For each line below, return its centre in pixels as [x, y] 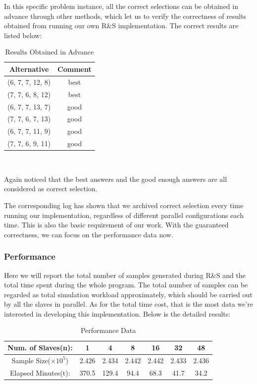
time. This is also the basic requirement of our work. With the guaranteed [116, 225]
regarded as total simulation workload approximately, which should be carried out [128, 294]
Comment [75, 69]
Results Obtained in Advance [50, 52]
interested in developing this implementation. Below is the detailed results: [117, 313]
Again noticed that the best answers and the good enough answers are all [116, 179]
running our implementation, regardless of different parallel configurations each [124, 215]
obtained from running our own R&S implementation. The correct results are [121, 26]
